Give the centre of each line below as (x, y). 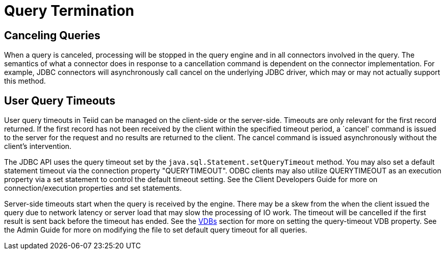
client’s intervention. (38, 146)
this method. (25, 81)
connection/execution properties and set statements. (93, 188)
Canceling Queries (52, 35)
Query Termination (69, 11)
